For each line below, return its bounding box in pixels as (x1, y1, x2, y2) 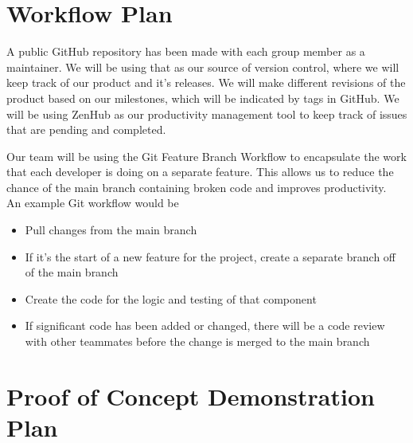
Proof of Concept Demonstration (6, 379, 375, 412)
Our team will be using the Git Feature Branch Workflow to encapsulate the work (6, 147, 407, 164)
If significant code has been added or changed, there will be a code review (25, 317, 385, 334)
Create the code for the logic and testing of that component (25, 290, 317, 307)
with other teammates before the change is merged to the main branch (25, 333, 370, 350)
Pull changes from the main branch (25, 221, 197, 238)
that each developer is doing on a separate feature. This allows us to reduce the (6, 163, 394, 180)
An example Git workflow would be (6, 194, 179, 211)
